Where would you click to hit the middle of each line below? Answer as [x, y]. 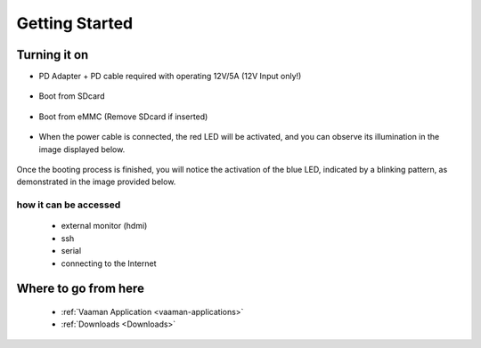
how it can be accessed [69, 205]
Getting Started [75, 23]
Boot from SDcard [72, 96]
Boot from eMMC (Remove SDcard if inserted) [123, 117]
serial [71, 251]
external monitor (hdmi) [104, 226]
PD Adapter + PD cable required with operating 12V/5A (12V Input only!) [170, 77]
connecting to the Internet [109, 263]
